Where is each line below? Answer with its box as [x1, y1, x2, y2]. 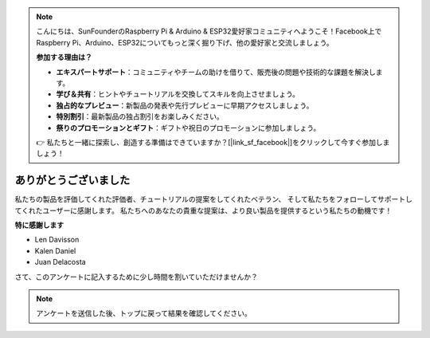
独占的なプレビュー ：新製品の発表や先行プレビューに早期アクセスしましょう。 [56, 100, 314, 110]
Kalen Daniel [34, 246, 76, 255]
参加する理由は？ [36, 53, 92, 62]
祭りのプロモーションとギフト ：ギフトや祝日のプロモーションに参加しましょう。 [56, 123, 321, 132]
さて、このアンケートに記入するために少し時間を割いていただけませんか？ [14, 272, 258, 281]
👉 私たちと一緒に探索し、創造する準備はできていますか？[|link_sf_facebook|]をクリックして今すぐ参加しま [36, 137, 390, 147]
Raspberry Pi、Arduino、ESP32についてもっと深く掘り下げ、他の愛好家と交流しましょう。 [36, 37, 334, 47]
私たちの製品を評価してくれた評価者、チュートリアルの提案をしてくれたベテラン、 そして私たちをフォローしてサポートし [14, 195, 413, 204]
